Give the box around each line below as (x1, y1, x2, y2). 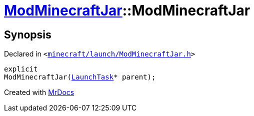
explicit (4, 65, 38, 73)
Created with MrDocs (4, 88, 74, 97)
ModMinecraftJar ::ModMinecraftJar (4, 2, 250, 19)
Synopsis (4, 28, 51, 41)
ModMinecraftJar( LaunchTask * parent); (4, 73, 156, 81)
